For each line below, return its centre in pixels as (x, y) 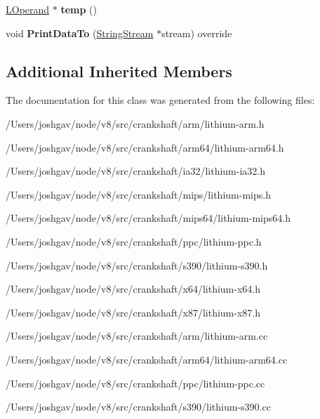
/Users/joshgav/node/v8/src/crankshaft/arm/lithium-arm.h (135, 123)
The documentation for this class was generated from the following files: (160, 100)
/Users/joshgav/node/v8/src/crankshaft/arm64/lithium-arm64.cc (147, 359)
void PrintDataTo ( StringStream (80, 33)
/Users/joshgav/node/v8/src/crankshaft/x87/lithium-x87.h (133, 312)
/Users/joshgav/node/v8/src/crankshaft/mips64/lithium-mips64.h (148, 218)
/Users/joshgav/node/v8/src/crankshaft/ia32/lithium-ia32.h (135, 171)
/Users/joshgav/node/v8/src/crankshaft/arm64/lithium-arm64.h (145, 147)
